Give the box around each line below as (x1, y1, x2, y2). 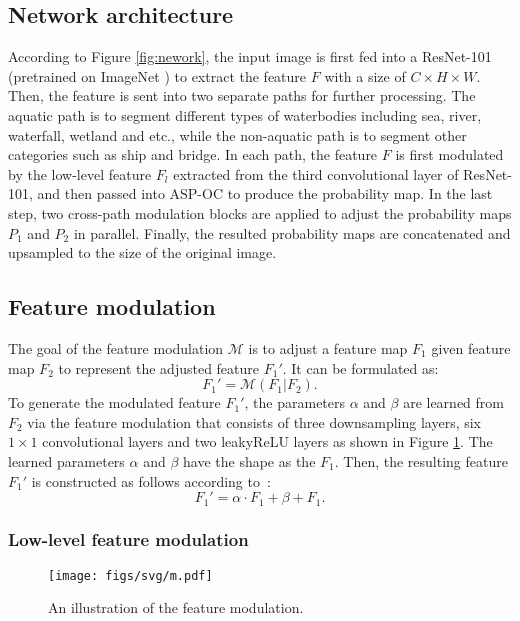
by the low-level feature (8, 163, 152, 184)
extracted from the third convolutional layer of (173, 163, 459, 184)
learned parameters (8, 450, 125, 471)
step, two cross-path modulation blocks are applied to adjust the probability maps (8, 202, 512, 223)
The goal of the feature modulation (8, 337, 224, 358)
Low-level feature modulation (8, 527, 249, 552)
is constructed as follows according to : (31, 470, 271, 491)
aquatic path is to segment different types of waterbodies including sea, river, (8, 104, 482, 125)
